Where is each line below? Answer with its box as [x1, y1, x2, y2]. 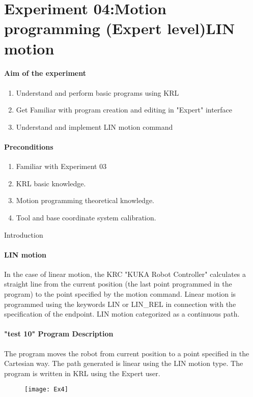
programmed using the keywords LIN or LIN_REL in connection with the [4, 298, 236, 309]
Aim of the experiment [4, 68, 86, 78]
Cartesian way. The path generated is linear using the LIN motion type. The [4, 358, 243, 368]
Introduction [4, 229, 43, 240]
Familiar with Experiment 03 [16, 161, 107, 172]
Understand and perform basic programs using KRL [16, 87, 179, 98]
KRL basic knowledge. [16, 178, 86, 188]
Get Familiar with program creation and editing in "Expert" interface [16, 104, 233, 115]
